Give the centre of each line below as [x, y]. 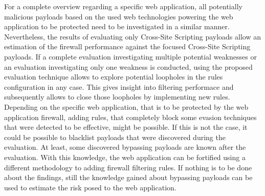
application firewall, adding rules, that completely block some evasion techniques [130, 117]
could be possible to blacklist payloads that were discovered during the [115, 137]
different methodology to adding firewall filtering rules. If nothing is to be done [128, 167]
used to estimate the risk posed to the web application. [90, 187]
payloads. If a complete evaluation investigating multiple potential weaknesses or [130, 56]
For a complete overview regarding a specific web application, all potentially [123, 6]
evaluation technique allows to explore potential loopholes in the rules [114, 77]
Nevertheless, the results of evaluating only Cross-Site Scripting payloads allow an [132, 36]
